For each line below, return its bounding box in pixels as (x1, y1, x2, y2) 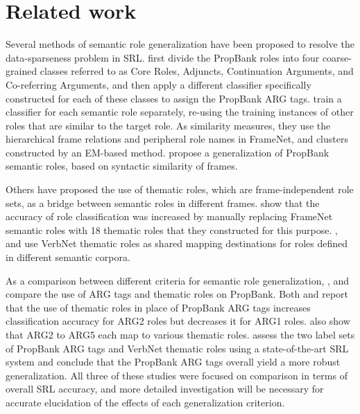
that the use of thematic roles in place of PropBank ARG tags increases (6, 300, 311, 314)
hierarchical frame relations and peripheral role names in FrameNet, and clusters (6, 132, 348, 146)
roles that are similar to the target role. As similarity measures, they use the (6, 118, 331, 132)
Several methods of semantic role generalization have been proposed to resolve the (6, 37, 354, 51)
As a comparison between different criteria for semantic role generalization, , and (6, 273, 350, 287)
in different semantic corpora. (6, 250, 130, 264)
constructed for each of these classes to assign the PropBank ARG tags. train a (6, 91, 342, 105)
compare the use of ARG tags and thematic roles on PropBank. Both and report (6, 287, 349, 301)
